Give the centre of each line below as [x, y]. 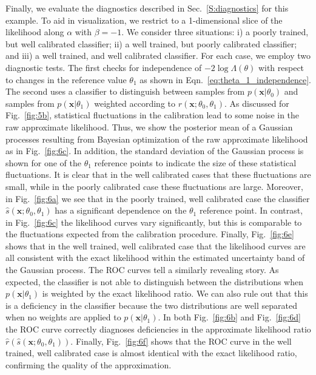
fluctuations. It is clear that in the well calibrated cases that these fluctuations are [158, 174]
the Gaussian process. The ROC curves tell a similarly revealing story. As [142, 270]
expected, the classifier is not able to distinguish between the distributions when [155, 281]
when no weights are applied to [63, 317]
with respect [281, 67]
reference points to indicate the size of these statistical [195, 162]
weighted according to [135, 103]
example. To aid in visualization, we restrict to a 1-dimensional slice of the [144, 20]
